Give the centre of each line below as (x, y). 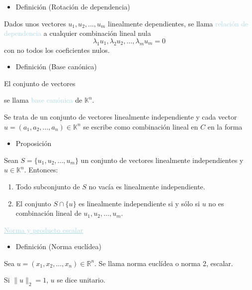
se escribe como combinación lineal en (141, 126)
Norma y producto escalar (44, 229)
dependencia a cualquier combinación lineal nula (78, 33)
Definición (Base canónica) (56, 67)
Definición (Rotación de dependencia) (73, 6)
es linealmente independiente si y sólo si (139, 203)
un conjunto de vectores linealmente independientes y (162, 160)
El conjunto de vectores (40, 83)
